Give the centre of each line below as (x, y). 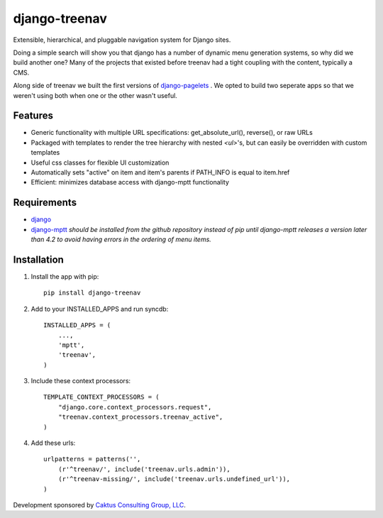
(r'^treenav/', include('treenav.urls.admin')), (144, 469)
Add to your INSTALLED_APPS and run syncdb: (100, 309)
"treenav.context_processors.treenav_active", (140, 417)
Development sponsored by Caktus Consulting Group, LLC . (99, 505)
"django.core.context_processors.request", (135, 407)
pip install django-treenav (92, 293)
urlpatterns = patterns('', (92, 459)
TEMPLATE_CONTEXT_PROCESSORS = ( (101, 397)
